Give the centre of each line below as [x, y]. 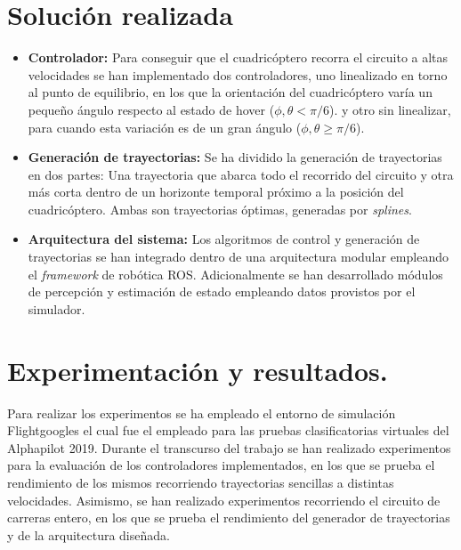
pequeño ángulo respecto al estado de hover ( [151, 109]
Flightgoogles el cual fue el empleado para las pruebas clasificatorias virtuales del [228, 430]
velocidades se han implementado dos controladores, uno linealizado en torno [238, 74]
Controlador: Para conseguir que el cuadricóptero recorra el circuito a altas [238, 57]
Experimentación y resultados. [198, 370]
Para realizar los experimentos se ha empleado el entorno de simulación [202, 412]
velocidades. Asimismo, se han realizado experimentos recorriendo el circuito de [224, 500]
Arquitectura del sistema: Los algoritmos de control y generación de [224, 239]
